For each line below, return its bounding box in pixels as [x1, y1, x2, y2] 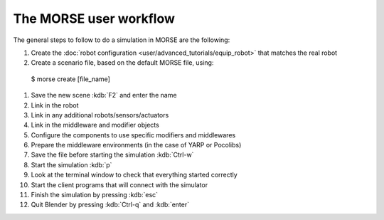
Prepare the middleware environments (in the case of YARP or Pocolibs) [31, 141, 242, 150]
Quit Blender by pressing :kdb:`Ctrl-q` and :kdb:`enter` [31, 200, 190, 209]
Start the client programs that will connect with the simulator [31, 180, 208, 189]
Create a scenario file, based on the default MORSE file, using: [31, 58, 214, 67]
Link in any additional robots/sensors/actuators [31, 110, 169, 119]
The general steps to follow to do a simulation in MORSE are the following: [13, 36, 230, 44]
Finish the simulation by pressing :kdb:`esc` [31, 191, 159, 199]
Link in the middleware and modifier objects [31, 121, 159, 130]
